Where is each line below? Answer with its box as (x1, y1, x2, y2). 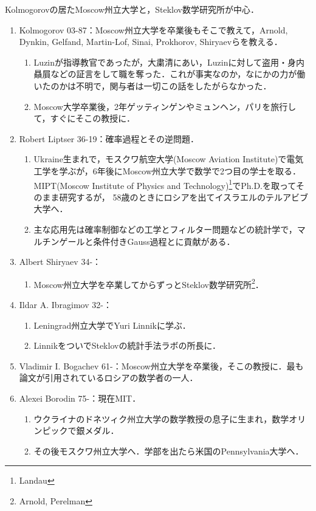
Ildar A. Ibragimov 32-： (19, 298, 112, 310)
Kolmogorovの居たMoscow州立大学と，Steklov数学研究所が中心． (5, 3, 259, 15)
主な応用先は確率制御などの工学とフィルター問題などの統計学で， (33, 222, 297, 235)
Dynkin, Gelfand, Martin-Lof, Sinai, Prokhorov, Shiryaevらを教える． (19, 35, 283, 48)
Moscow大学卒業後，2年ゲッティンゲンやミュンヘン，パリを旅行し (33, 100, 297, 112)
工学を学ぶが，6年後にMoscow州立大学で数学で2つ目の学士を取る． (33, 164, 301, 177)
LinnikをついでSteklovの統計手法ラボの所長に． (33, 339, 221, 352)
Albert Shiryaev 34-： (19, 255, 101, 268)
